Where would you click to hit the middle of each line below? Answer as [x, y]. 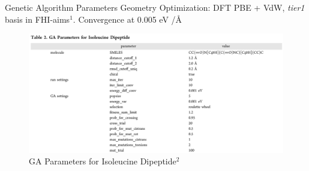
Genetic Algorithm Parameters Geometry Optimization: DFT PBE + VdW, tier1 [155, 7]
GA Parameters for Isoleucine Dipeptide [103, 161]
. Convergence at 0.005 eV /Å [127, 19]
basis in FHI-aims [37, 19]
